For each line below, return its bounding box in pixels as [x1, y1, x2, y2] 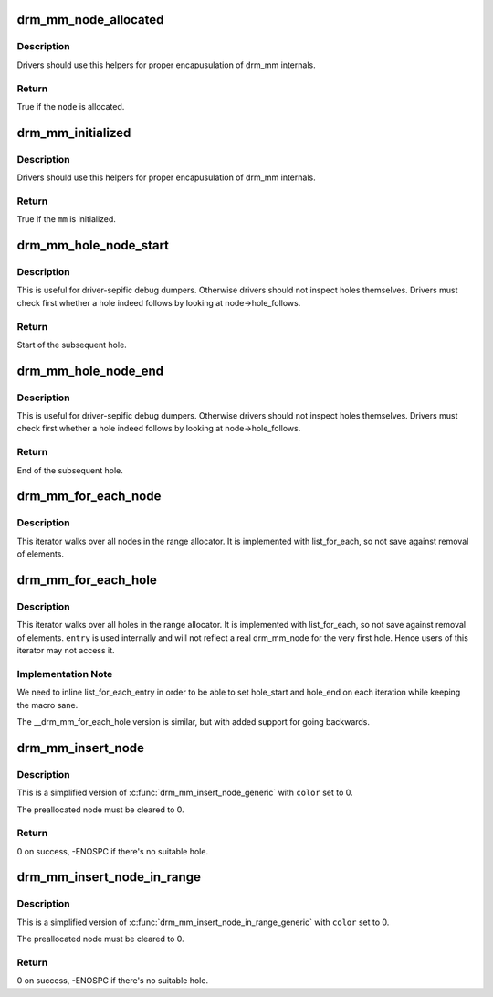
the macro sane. [16, 699, 79, 710]
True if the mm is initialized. [16, 214, 116, 225]
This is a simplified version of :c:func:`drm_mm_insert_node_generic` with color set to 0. [16, 787, 353, 799]
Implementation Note [16, 667, 113, 680]
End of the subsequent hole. [16, 464, 123, 475]
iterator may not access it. [16, 645, 115, 656]
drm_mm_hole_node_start [16, 238, 169, 253]
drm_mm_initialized [16, 124, 131, 141]
